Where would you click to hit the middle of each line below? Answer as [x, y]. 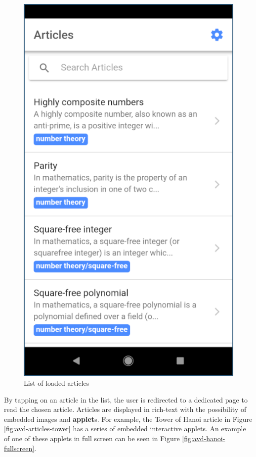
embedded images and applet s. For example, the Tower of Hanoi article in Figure [128, 419]
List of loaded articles [57, 382]
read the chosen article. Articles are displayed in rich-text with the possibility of [125, 409]
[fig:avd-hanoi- [204, 438]
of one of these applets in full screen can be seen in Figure [92, 438]
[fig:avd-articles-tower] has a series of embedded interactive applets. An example [125, 429]
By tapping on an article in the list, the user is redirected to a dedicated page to [126, 399]
